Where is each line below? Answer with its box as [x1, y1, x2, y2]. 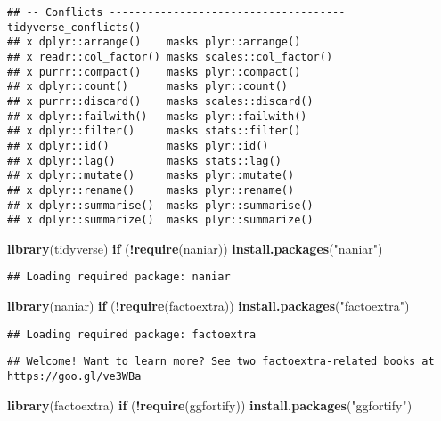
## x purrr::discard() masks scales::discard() [7, 94, 314, 108]
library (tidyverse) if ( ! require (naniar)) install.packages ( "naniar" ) [7, 239, 383, 257]
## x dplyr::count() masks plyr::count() [7, 80, 288, 93]
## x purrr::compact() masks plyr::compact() [7, 65, 301, 78]
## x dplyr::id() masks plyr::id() [7, 139, 269, 152]
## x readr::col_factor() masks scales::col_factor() [7, 50, 333, 63]
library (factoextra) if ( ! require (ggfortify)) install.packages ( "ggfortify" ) [7, 395, 412, 414]
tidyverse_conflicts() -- [7, 20, 160, 34]
